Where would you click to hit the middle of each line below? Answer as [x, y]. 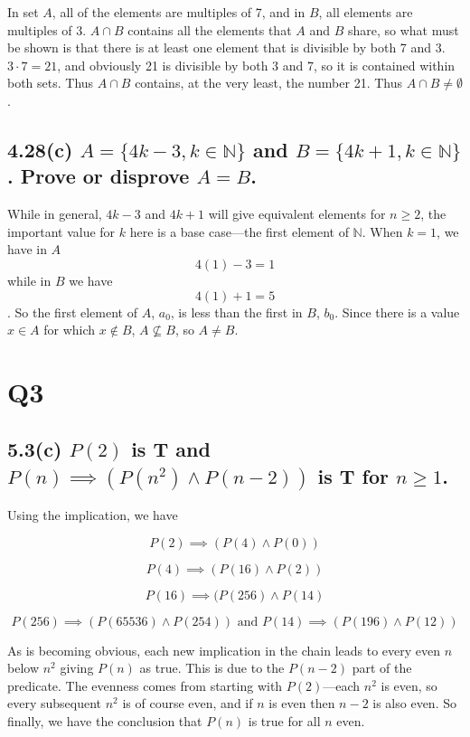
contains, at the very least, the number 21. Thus [268, 83]
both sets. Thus [51, 83]
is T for [353, 475]
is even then [302, 703]
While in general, [55, 214]
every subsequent [55, 703]
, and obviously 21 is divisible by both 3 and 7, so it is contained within [256, 65]
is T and [171, 449]
